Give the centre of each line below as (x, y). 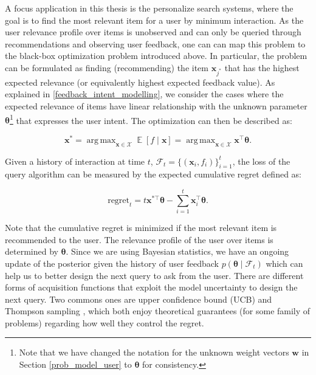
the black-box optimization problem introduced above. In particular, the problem (156, 56)
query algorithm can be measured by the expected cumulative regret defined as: (153, 174)
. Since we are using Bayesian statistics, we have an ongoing (177, 251)
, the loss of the (261, 161)
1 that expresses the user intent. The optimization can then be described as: (151, 119)
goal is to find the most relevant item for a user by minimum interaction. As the (154, 20)
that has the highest (262, 67)
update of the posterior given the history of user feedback (112, 263)
